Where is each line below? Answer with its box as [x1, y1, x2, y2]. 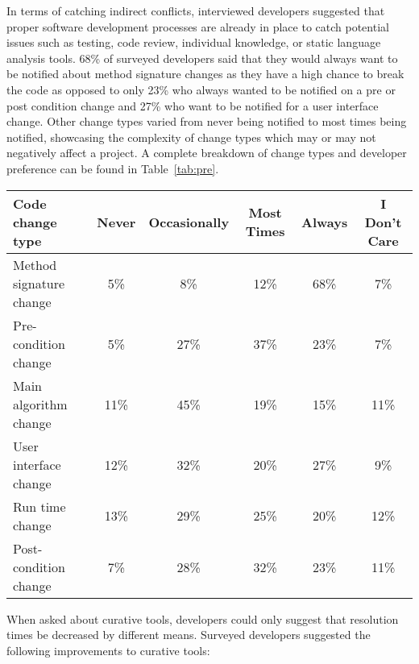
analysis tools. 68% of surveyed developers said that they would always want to [6, 49, 398, 66]
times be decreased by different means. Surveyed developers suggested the [6, 626, 371, 643]
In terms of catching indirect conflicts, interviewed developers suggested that [6, 2, 385, 19]
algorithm [13, 394, 68, 413]
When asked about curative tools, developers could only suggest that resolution [6, 610, 399, 627]
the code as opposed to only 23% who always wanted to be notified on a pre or [6, 81, 396, 98]
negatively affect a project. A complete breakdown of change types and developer [6, 144, 407, 161]
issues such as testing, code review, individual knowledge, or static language [6, 34, 381, 51]
